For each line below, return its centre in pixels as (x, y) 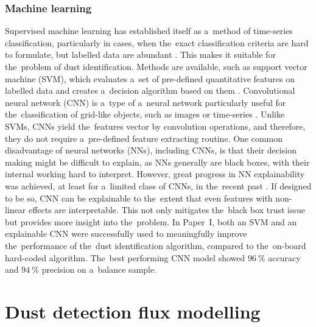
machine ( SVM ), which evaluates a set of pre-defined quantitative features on (150, 78)
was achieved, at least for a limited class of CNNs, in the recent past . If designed (158, 185)
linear (16, 210)
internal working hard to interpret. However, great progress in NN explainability (155, 174)
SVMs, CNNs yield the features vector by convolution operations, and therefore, (155, 126)
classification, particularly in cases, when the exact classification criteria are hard (157, 42)
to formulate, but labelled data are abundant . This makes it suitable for (140, 54)
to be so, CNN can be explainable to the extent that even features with (139, 198)
